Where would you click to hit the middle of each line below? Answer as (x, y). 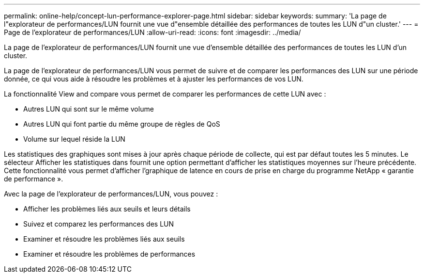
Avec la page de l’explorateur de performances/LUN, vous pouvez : (111, 194)
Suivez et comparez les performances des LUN (99, 224)
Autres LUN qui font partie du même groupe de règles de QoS (122, 124)
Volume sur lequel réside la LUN (74, 139)
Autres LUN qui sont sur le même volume (89, 109)
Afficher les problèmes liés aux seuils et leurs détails (107, 209)
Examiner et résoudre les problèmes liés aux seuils (104, 239)
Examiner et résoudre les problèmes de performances (109, 254)
